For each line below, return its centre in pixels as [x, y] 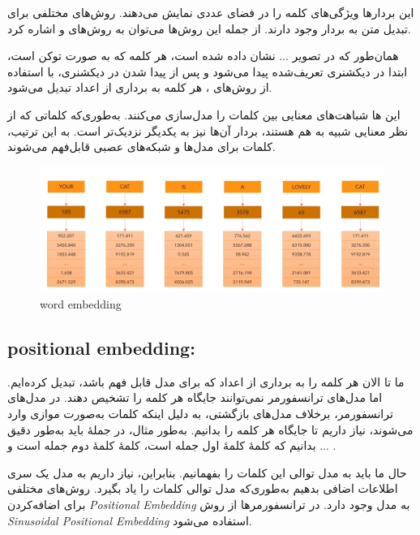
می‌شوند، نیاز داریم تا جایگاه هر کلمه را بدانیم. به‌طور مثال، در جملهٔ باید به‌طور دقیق [210, 429]
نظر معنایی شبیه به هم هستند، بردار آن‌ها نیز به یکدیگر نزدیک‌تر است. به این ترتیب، [208, 130]
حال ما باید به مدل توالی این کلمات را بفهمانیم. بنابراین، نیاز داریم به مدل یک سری [207, 472]
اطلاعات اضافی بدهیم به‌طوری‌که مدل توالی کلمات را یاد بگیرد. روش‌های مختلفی [203, 488]
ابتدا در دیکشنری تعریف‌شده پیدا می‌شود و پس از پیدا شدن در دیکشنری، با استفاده [208, 71]
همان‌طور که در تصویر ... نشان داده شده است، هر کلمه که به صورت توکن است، [203, 56]
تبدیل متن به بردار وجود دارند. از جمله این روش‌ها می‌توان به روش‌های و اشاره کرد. [209, 28]
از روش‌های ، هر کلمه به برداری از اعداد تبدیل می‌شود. [140, 87]
